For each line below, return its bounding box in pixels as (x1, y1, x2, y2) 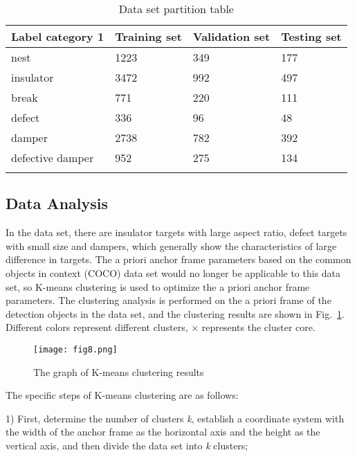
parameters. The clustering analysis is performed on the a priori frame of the (6, 293, 331, 307)
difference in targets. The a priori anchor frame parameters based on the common (6, 252, 351, 267)
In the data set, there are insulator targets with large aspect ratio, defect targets (6, 225, 347, 240)
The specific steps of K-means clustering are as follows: (6, 388, 239, 402)
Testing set (281, 28, 342, 44)
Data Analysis (6, 192, 109, 214)
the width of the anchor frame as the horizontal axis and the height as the (6, 424, 320, 439)
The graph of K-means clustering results (33, 364, 204, 379)
